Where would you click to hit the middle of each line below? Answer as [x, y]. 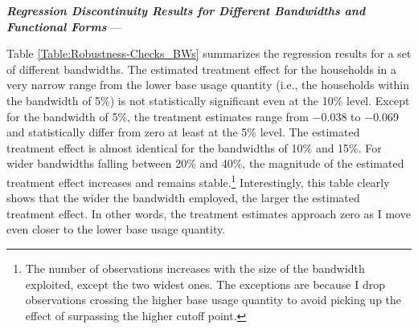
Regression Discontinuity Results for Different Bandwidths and [186, 10]
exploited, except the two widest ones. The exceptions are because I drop [205, 284]
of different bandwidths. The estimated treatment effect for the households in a [201, 69]
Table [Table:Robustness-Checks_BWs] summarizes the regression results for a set [209, 53]
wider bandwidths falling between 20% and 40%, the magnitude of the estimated [205, 163]
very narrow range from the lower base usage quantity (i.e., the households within [208, 85]
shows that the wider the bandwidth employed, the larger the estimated [183, 198]
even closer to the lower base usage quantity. [116, 229]
